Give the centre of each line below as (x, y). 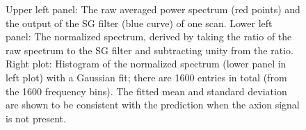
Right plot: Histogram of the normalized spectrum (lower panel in (146, 64)
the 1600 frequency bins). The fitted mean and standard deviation (146, 91)
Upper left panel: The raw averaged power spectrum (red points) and (153, 9)
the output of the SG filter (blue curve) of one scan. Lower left (139, 23)
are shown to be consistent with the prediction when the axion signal (153, 105)
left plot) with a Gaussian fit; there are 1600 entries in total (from (146, 77)
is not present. (36, 118)
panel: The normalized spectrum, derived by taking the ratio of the (149, 36)
